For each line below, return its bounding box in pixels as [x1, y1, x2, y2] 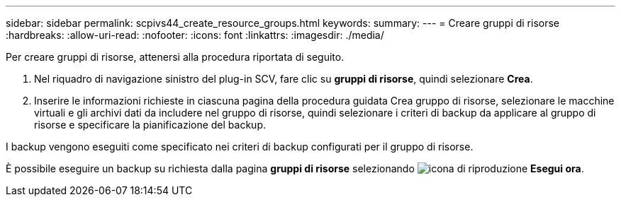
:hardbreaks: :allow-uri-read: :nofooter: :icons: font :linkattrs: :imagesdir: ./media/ [6, 29, 384, 41]
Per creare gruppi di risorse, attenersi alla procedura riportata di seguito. [6, 51, 345, 63]
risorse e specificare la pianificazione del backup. [34, 119, 266, 131]
